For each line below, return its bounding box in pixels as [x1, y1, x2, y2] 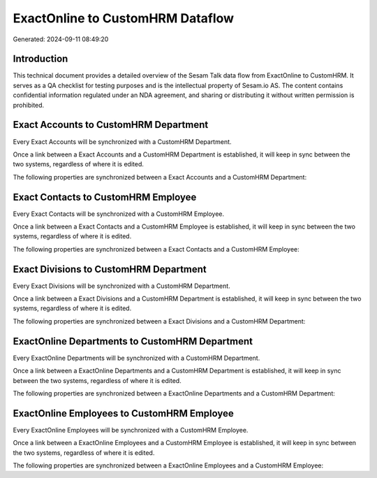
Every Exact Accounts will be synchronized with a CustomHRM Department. [13, 137, 232, 146]
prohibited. [13, 101, 45, 109]
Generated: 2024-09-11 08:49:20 [13, 35, 109, 43]
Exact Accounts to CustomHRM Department [13, 119, 209, 131]
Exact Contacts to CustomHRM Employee [13, 191, 197, 203]
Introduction [13, 53, 68, 65]
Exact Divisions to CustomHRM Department [13, 263, 207, 275]
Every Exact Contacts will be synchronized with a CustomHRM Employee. [13, 210, 225, 218]
